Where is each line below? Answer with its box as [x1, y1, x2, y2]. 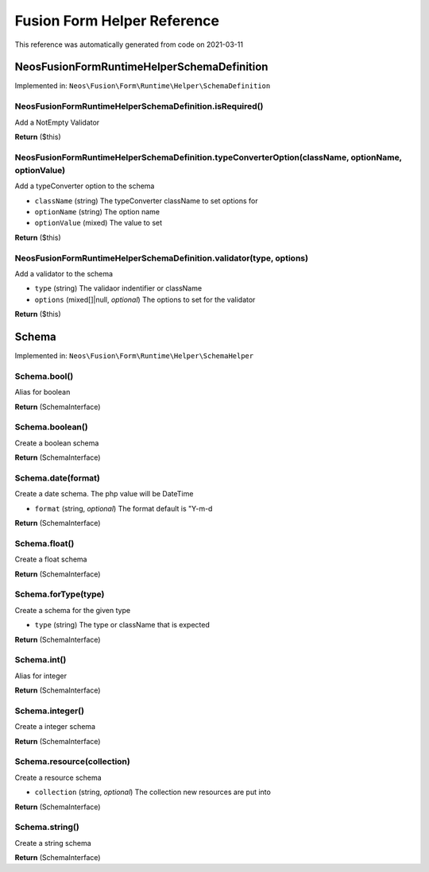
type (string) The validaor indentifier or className [34, 284, 203, 293]
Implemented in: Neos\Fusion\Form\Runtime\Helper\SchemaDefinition [14, 81, 271, 91]
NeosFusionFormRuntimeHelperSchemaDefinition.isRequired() [14, 101, 264, 112]
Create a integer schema [14, 722, 95, 731]
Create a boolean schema [14, 438, 99, 448]
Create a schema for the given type [14, 605, 131, 615]
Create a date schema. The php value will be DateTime [14, 489, 194, 499]
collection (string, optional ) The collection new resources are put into [34, 787, 272, 797]
